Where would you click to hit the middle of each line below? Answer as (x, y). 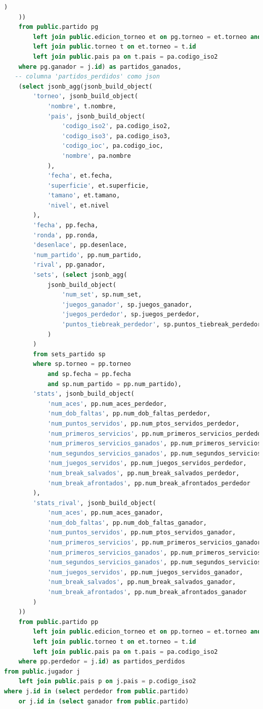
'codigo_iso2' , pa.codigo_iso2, (116, 126)
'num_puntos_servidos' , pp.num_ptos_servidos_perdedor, (143, 423)
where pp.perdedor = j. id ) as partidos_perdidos (102, 662)
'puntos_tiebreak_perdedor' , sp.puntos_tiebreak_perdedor (162, 324)
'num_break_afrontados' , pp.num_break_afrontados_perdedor (149, 483)
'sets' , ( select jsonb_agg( (80, 275)
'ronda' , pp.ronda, (66, 235)
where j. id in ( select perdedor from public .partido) (97, 691)
